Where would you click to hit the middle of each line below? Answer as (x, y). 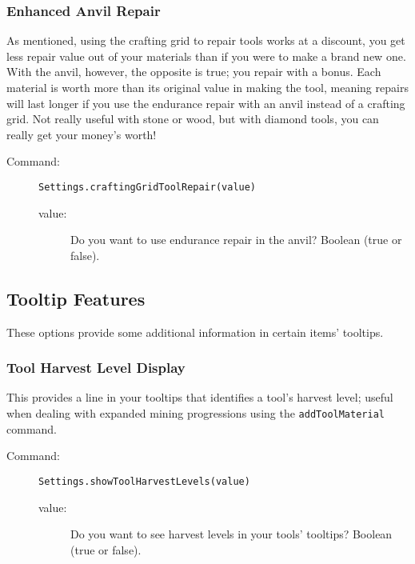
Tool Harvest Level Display (96, 368)
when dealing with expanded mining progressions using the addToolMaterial (196, 413)
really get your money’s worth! (82, 134)
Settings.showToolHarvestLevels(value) (144, 481)
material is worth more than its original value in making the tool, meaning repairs (207, 87)
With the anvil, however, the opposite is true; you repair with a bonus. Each (194, 72)
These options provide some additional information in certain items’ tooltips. (195, 332)
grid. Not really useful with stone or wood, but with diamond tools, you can (193, 119)
